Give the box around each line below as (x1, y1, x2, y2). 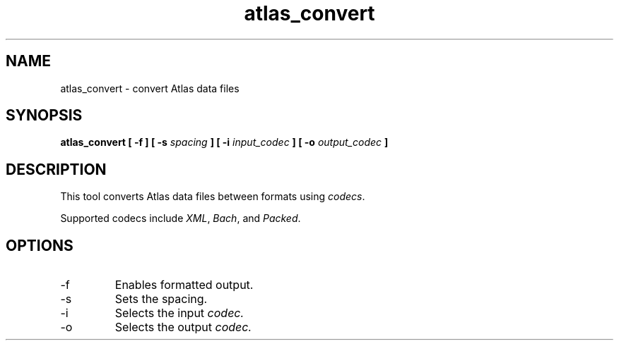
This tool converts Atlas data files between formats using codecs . (60, 190, 365, 203)
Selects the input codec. (114, 306, 244, 321)
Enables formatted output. (114, 278, 254, 292)
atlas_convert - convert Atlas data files (60, 82, 240, 94)
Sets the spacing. (114, 292, 208, 307)
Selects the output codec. (114, 320, 252, 335)
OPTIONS (6, 236, 73, 254)
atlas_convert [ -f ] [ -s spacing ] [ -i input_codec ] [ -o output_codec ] (60, 136, 389, 149)
